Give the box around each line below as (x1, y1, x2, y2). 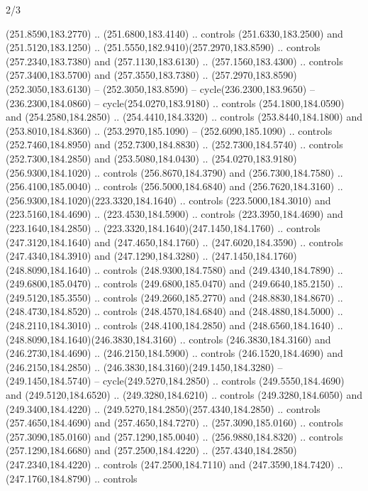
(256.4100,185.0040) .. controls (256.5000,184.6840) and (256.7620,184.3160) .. (6, 179, 343, 194)
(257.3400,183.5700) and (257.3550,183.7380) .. (6, 67, 208, 82)
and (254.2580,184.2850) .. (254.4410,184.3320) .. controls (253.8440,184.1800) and (6, 109, 362, 124)
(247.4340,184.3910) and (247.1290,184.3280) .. (6, 248, 208, 263)
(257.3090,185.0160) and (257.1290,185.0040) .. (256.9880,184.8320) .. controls (6, 429, 343, 443)
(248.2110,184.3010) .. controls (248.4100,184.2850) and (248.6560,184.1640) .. (6, 318, 343, 333)
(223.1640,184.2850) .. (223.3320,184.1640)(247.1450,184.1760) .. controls (6, 220, 320, 235)
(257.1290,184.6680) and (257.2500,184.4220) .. (6, 443, 208, 458)
